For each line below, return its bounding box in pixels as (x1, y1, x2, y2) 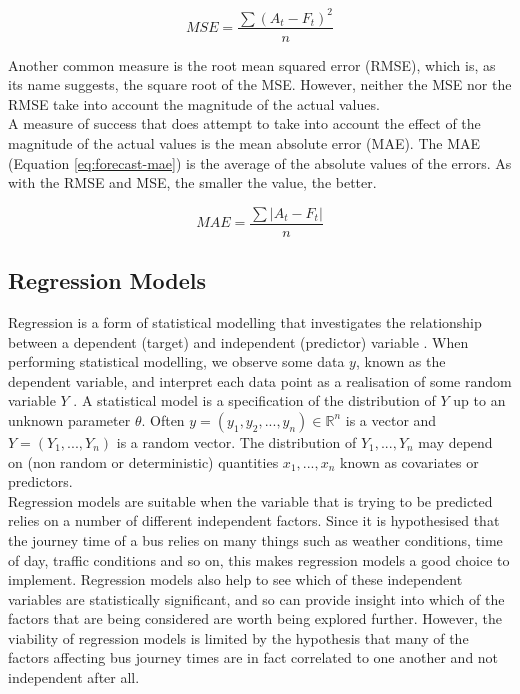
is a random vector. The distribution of (116, 431, 357, 452)
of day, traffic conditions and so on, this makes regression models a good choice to (8, 549, 510, 570)
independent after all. (8, 667, 140, 688)
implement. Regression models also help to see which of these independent (8, 569, 463, 590)
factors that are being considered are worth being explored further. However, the (8, 608, 503, 629)
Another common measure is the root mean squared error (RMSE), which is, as (8, 54, 496, 75)
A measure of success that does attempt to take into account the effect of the (8, 113, 481, 134)
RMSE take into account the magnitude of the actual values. (8, 93, 380, 114)
